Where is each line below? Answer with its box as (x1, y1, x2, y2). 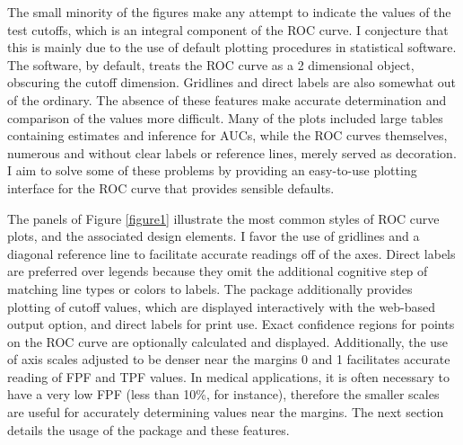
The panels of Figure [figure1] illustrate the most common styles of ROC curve (7, 209, 440, 227)
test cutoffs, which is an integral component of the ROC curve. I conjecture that (7, 20, 449, 39)
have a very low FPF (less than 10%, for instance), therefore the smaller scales (7, 385, 440, 404)
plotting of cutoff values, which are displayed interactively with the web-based (7, 297, 436, 316)
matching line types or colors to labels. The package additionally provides (7, 279, 413, 298)
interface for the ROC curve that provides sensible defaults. (7, 178, 335, 197)
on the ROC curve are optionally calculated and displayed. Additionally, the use (7, 332, 448, 351)
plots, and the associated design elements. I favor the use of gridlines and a (7, 227, 420, 245)
